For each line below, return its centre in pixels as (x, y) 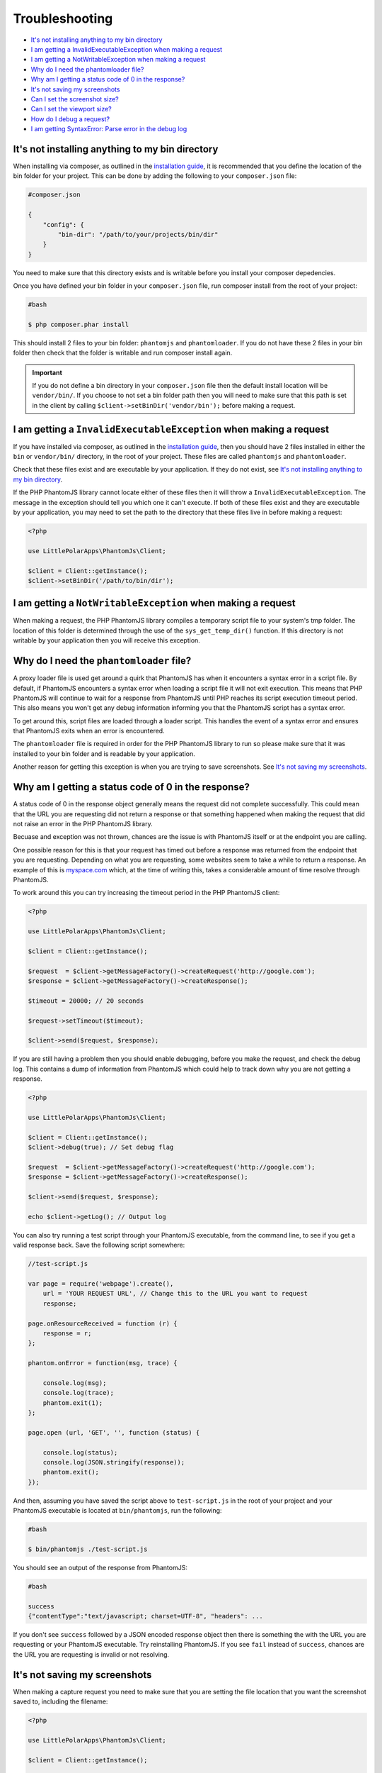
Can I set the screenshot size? (75, 99)
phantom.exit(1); (73, 1403)
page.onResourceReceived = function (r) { (103, 1323)
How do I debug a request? (70, 119)
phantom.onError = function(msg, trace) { (103, 1363)
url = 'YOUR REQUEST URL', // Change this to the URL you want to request (175, 1294)
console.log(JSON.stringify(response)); (114, 1462)
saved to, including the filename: (60, 1701)
